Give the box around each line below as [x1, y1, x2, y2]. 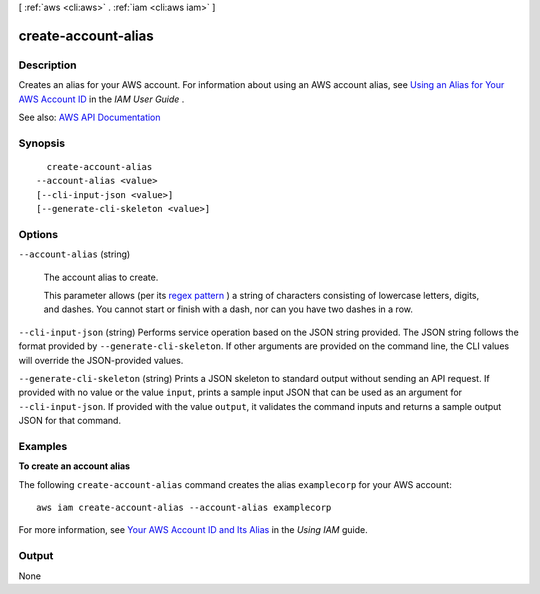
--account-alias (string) [18, 248, 131, 260]
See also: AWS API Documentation [18, 111, 161, 123]
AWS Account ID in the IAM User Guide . [18, 93, 185, 105]
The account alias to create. [43, 271, 159, 283]
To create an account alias [18, 460, 130, 472]
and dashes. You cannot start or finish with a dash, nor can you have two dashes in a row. [43, 303, 414, 315]
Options [18, 227, 59, 241]
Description [18, 58, 77, 72]
